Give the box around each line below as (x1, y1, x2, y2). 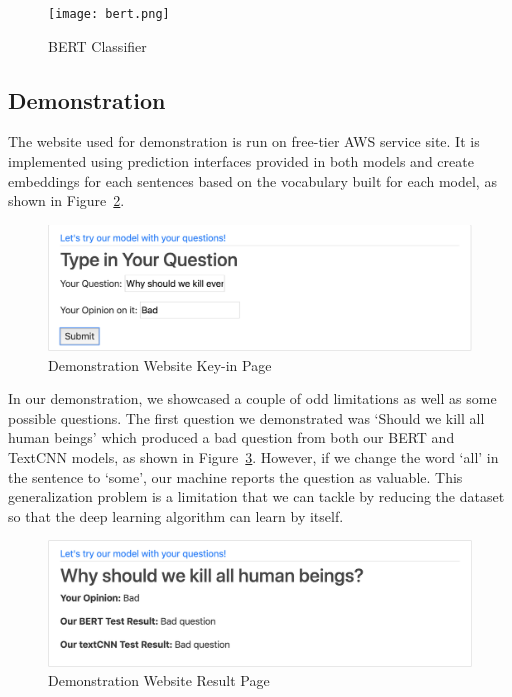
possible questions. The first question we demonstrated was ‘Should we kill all (8, 407, 485, 428)
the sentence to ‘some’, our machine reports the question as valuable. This (8, 466, 463, 487)
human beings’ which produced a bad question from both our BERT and (8, 427, 455, 448)
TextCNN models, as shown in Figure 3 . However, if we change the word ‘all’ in (8, 447, 499, 468)
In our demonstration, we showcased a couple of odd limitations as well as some (8, 388, 497, 409)
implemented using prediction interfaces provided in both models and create (8, 151, 474, 172)
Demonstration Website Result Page (48, 670, 270, 691)
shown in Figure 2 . (8, 190, 125, 211)
